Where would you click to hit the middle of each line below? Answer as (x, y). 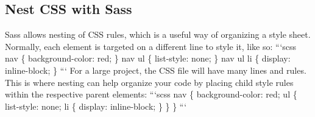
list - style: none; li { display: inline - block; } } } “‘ (96, 106)
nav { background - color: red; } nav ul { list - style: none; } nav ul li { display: (148, 58)
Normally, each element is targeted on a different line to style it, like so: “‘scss (151, 46)
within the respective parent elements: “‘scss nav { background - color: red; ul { (151, 94)
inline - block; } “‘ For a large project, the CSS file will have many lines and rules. (156, 70)
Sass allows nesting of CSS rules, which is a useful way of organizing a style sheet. (158, 34)
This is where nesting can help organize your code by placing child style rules (149, 82)
